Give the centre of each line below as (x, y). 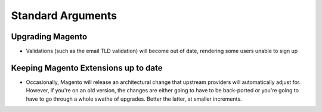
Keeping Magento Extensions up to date (87, 68)
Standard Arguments (64, 15)
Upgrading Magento (49, 37)
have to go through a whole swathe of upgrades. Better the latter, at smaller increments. (134, 99)
